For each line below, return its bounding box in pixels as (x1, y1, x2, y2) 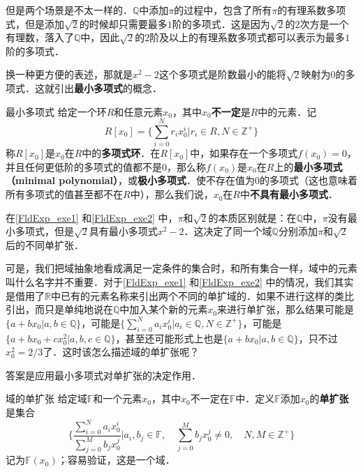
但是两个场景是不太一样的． (6, 3, 133, 17)
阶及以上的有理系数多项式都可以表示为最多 (149, 30, 346, 45)
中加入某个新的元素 (119, 302, 208, 317)
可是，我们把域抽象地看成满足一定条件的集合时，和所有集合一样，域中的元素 (6, 261, 357, 275)
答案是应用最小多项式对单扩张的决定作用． (6, 367, 201, 382)
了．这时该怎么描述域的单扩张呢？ (43, 344, 200, 359)
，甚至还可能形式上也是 (115, 330, 223, 345)
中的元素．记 (258, 104, 317, 119)
